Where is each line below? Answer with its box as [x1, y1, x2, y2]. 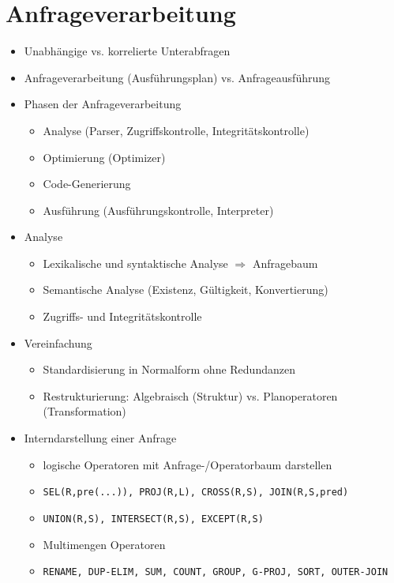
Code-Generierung [43, 175, 131, 192]
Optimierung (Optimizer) [43, 149, 166, 165]
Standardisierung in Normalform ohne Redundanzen [43, 361, 295, 378]
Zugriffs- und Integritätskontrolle [43, 308, 202, 325]
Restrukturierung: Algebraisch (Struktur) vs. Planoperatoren [43, 387, 338, 404]
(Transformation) [43, 403, 126, 419]
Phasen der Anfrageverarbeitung [24, 96, 182, 112]
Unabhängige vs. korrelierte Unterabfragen [24, 43, 231, 59]
